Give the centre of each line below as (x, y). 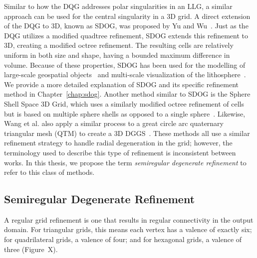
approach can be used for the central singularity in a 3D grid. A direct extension (127, 16)
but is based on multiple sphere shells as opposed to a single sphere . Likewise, (125, 113)
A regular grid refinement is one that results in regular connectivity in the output (129, 219)
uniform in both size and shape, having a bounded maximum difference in (117, 55)
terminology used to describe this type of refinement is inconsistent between (120, 152)
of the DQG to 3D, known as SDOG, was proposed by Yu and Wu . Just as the (126, 26)
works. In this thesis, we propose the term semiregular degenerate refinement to (125, 162)
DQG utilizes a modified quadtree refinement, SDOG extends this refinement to (126, 35)
